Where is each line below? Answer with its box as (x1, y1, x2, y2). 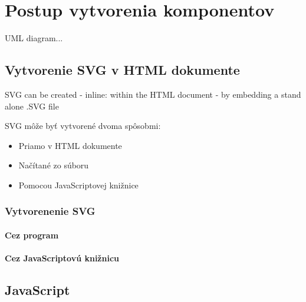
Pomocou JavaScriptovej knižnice (18, 178, 139, 191)
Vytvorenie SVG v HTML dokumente (5, 61, 240, 79)
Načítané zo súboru (18, 159, 89, 171)
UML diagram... (5, 32, 63, 44)
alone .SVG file (5, 99, 59, 112)
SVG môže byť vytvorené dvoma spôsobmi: (5, 120, 161, 132)
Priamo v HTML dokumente (18, 139, 122, 151)
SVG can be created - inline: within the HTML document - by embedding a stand (5, 88, 301, 100)
